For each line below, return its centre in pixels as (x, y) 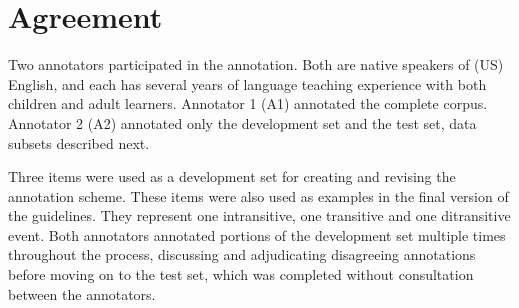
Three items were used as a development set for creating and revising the (232, 176)
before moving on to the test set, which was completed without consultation (241, 274)
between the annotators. (82, 293)
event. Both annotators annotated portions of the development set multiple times (257, 234)
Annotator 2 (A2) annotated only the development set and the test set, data (242, 122)
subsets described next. (79, 142)
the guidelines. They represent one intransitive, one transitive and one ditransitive (259, 215)
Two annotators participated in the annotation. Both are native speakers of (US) (256, 64)
